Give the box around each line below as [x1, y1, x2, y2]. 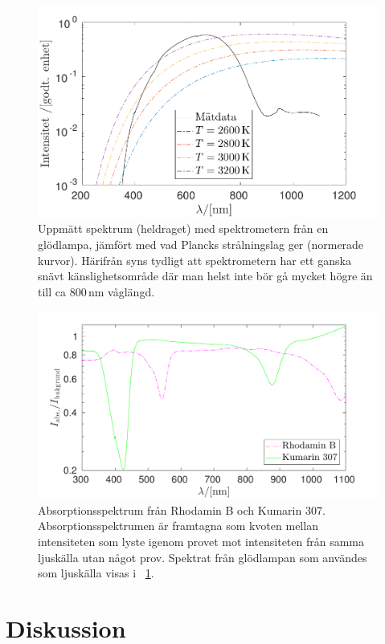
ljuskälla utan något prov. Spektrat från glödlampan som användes [38, 548, 367, 565]
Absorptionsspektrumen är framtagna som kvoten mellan [38, 517, 318, 534]
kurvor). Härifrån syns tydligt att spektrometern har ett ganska [38, 251, 351, 268]
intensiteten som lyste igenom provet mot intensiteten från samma [38, 533, 365, 550]
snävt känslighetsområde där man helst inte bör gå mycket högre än [38, 267, 373, 284]
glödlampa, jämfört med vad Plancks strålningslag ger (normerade [38, 235, 364, 252]
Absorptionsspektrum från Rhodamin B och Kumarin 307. [38, 501, 326, 518]
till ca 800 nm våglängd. [38, 283, 155, 300]
